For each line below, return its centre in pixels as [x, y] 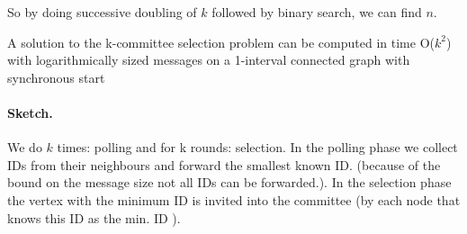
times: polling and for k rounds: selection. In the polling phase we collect [257, 147]
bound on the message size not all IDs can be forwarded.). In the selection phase [229, 182]
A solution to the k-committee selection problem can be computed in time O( [221, 42]
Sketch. [30, 112]
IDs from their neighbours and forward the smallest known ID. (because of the [224, 164]
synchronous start [56, 77]
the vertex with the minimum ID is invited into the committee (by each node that [234, 199]
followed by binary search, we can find [317, 12]
